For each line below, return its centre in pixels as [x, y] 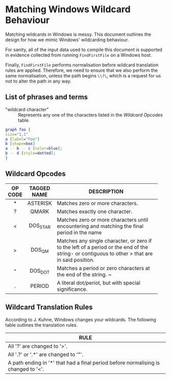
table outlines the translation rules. [41, 325]
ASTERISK [40, 203]
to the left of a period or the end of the [103, 247]
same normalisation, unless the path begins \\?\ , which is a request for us [83, 75]
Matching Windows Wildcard [68, 9]
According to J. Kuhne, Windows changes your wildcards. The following [81, 319]
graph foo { [18, 129]
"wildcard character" [27, 109]
